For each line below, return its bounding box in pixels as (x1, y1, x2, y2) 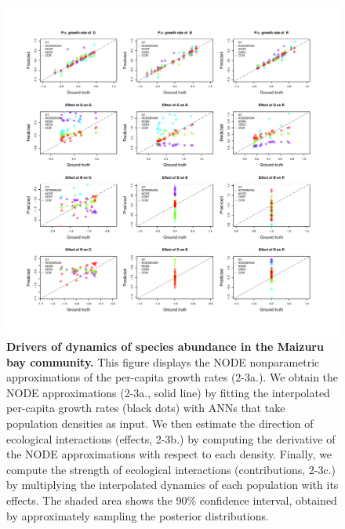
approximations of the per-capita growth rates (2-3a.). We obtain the (6, 369, 339, 385)
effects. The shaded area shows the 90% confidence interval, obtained (6, 491, 337, 508)
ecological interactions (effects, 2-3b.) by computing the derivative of (6, 430, 336, 447)
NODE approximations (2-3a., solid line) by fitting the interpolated (6, 384, 330, 400)
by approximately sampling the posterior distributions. (6, 507, 269, 524)
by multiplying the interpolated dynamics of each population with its (6, 476, 339, 493)
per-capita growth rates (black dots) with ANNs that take (6, 399, 285, 416)
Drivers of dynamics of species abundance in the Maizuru (6, 338, 324, 355)
